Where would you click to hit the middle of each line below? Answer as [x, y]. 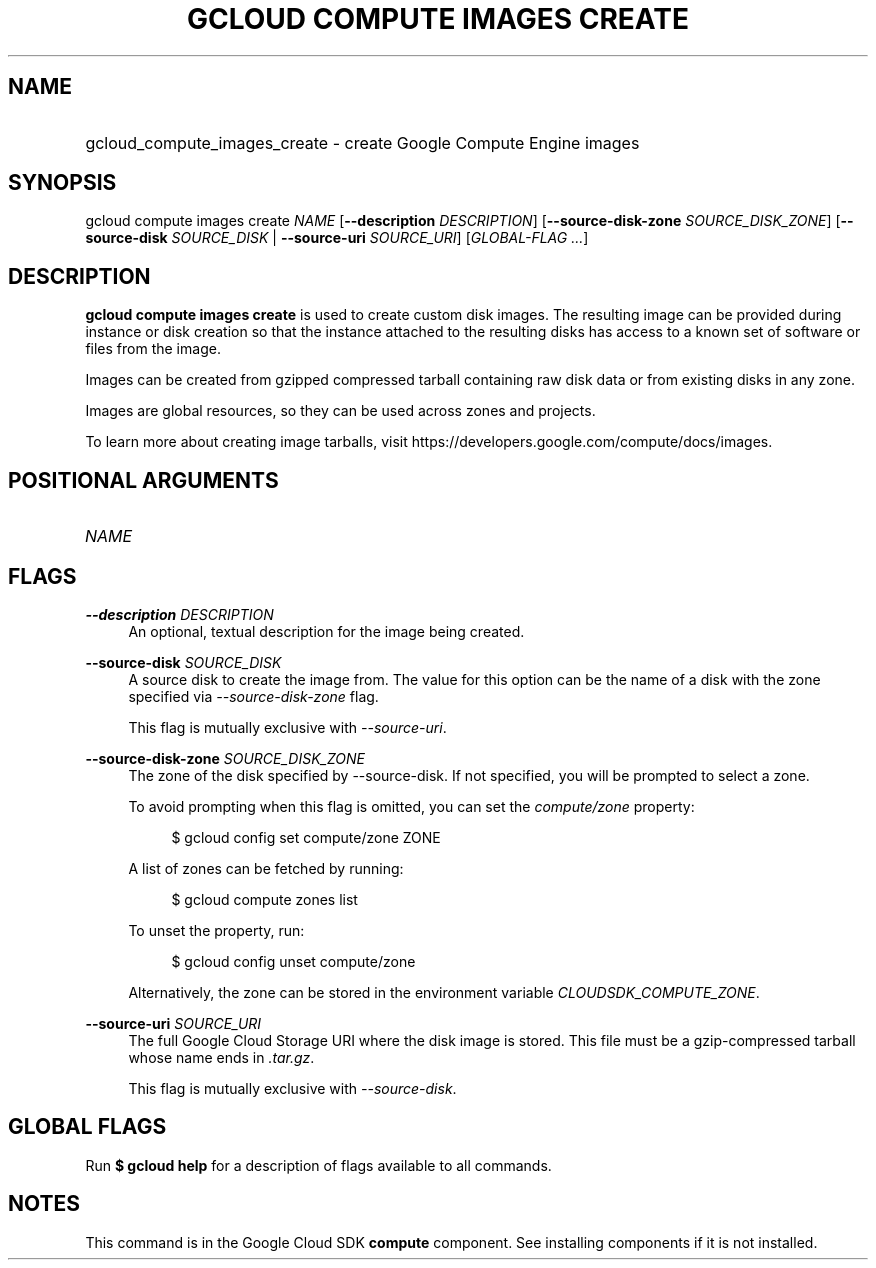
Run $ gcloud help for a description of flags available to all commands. [318, 1165]
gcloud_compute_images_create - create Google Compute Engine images [362, 142]
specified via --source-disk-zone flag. [253, 696]
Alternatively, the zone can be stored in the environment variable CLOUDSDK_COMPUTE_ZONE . [444, 992]
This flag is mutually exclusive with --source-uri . [287, 727]
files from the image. [153, 349]
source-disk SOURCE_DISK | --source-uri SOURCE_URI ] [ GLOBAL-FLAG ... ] [337, 238]
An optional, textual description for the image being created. [326, 631]
